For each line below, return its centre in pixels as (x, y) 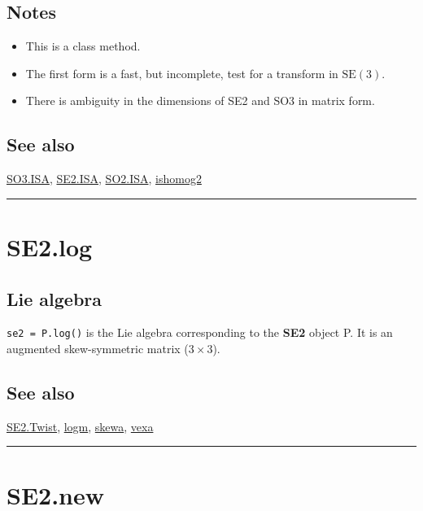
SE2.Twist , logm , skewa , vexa (80, 426)
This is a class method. (83, 46)
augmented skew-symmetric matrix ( (98, 349)
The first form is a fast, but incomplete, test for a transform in (182, 73)
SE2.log (50, 246)
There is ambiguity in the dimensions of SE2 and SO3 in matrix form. (200, 100)
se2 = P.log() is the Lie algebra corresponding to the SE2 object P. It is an (200, 332)
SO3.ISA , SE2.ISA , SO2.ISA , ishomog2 (104, 179)
